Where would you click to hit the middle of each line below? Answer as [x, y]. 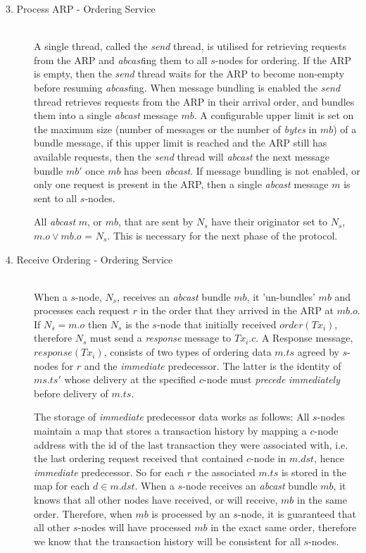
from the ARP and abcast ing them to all [121, 60]
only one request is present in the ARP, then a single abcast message [181, 184]
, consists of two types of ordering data [188, 352]
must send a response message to [161, 338]
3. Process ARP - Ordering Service [81, 8]
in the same [322, 499]
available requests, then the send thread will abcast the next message [182, 156]
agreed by [318, 352]
